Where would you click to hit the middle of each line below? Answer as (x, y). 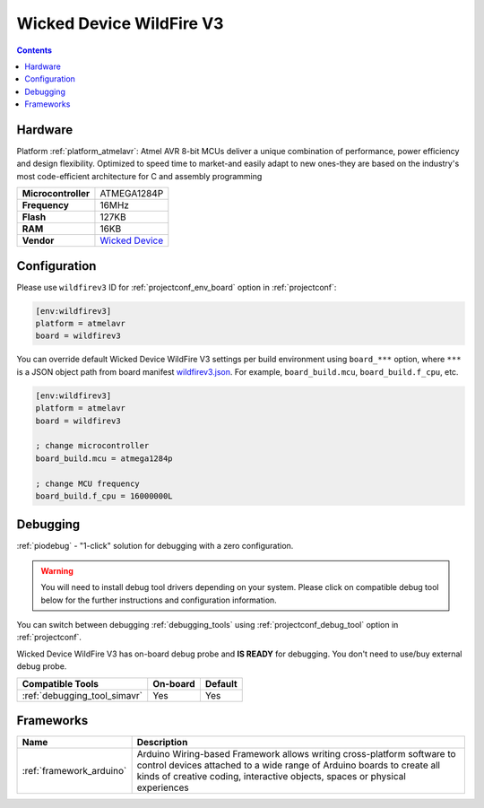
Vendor (38, 240)
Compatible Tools (60, 683)
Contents (35, 50)
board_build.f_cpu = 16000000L (104, 496)
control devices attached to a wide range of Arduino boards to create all (289, 765)
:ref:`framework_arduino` (74, 771)
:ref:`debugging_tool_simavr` (82, 695)
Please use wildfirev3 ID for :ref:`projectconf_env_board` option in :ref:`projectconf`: (177, 287)
